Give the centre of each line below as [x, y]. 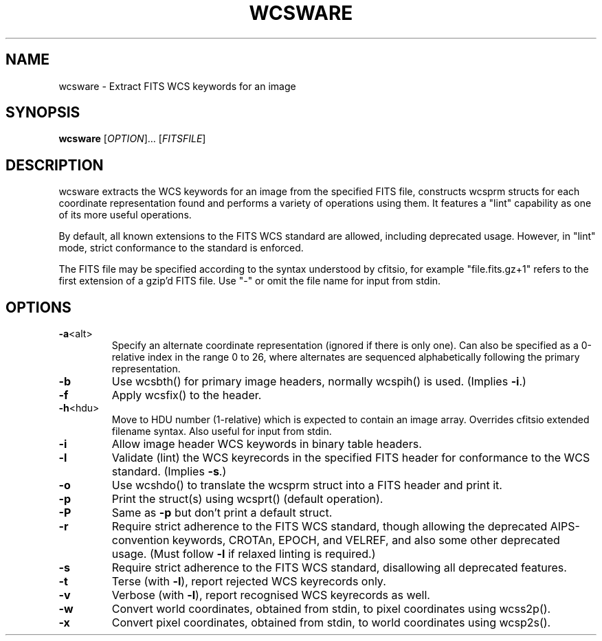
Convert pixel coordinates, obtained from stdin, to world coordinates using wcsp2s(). [331, 623]
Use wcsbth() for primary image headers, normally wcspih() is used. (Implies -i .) [319, 382]
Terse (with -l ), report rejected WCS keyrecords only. [249, 582]
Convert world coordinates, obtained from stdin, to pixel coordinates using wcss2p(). [331, 609]
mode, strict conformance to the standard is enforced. [181, 248]
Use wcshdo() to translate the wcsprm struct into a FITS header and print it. [307, 485]
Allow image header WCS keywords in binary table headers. [267, 444]
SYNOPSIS [43, 113]
